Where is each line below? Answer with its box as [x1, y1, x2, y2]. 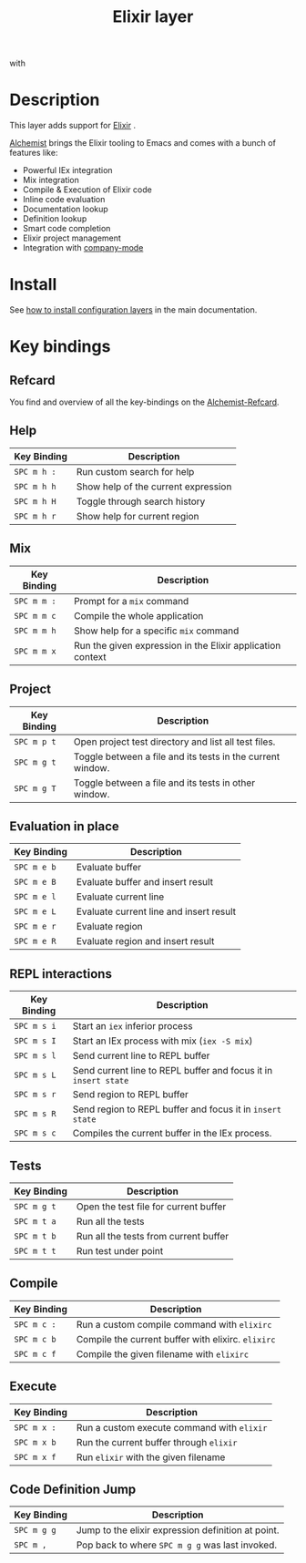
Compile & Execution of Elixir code [22, 184, 152, 195]
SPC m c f [14, 1349, 56, 1359]
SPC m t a [14, 1216, 56, 1227]
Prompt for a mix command [74, 594, 189, 607]
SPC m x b [14, 1437, 56, 1447]
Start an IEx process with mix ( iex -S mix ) [72, 1034, 253, 1047]
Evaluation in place [9, 818, 120, 834]
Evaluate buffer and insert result [76, 876, 214, 889]
